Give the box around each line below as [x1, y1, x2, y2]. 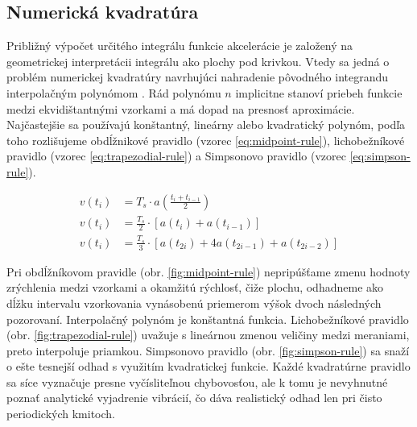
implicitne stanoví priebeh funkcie [235, 84, 403, 101]
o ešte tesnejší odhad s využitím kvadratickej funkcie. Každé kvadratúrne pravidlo [6, 358, 411, 375]
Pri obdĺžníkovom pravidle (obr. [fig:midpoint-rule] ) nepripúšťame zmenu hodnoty [6, 263, 411, 280]
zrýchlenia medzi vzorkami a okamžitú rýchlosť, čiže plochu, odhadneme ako [6, 279, 384, 296]
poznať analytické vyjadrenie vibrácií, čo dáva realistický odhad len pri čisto [6, 389, 382, 406]
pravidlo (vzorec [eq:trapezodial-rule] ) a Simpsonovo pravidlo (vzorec [6, 147, 346, 164]
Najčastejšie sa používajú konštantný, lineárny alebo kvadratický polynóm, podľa [6, 116, 406, 133]
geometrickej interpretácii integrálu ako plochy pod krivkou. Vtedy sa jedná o [6, 52, 390, 69]
